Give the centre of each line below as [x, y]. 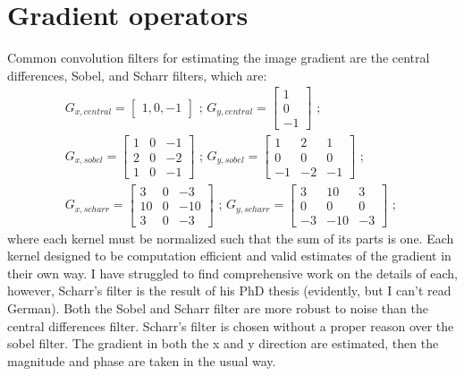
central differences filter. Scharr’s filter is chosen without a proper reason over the [231, 325]
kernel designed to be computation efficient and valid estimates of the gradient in [229, 256]
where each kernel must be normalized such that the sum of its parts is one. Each [231, 238]
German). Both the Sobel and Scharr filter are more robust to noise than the [218, 308]
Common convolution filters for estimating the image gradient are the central [219, 58]
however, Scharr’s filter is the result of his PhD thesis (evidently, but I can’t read [229, 291]
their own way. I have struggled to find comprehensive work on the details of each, [232, 273]
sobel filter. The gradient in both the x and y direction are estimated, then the [223, 343]
